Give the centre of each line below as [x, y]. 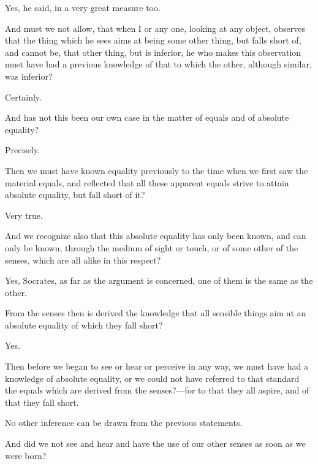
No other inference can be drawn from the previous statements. [124, 423]
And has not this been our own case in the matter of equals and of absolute [147, 117]
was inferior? [29, 76]
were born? [26, 455]
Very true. [24, 215]
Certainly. [23, 97]
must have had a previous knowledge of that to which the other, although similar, [158, 64]
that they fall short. [42, 402]
